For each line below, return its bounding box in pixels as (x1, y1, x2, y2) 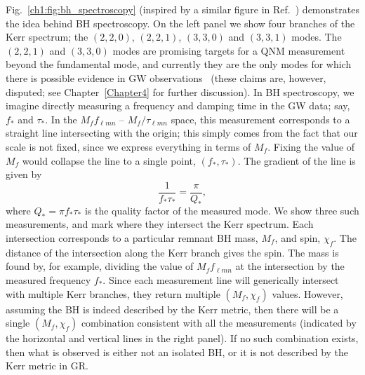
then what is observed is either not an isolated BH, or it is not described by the (6, 344, 349, 359)
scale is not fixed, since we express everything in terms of (6, 139, 251, 154)
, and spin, (274, 230, 321, 245)
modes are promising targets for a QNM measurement (112, 43, 345, 57)
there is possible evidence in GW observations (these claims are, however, (6, 70, 326, 85)
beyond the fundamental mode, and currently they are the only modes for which (6, 57, 352, 71)
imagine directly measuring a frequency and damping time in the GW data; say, (6, 98, 350, 113)
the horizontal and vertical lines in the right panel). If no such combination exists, (6, 331, 359, 346)
